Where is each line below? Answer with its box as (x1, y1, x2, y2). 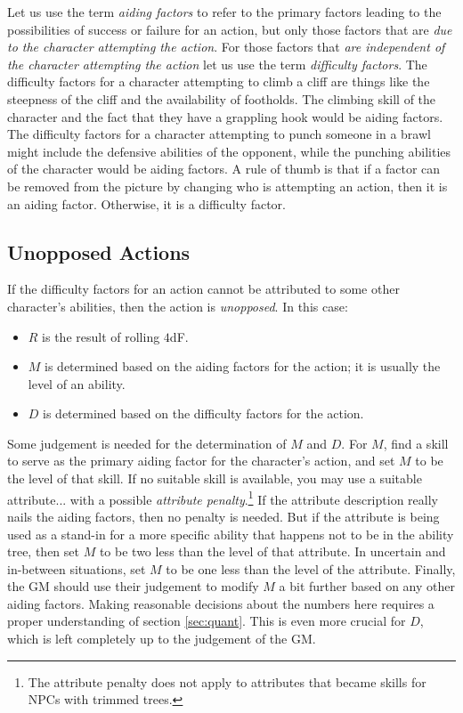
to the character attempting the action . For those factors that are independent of (7, 37, 445, 56)
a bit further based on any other (279, 577, 455, 596)
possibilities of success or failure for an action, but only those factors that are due (7, 20, 452, 38)
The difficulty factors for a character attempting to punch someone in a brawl (7, 125, 431, 143)
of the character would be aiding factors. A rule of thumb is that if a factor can (7, 159, 441, 178)
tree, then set (7, 542, 79, 561)
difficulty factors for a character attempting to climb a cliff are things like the (7, 72, 430, 91)
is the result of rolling (42, 327, 160, 345)
